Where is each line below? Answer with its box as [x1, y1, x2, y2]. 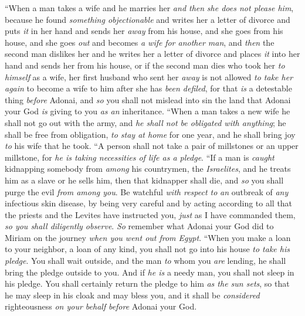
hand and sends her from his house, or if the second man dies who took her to [5, 59, 285, 71]
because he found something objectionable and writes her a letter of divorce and [5, 13, 290, 25]
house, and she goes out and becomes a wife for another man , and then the [5, 36, 274, 48]
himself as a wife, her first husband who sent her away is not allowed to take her [5, 70, 293, 83]
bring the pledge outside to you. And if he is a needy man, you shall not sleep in [5, 266, 294, 278]
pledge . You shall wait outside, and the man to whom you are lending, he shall [5, 254, 286, 267]
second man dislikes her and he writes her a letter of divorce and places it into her [5, 47, 300, 60]
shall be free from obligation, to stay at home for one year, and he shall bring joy [5, 128, 296, 140]
